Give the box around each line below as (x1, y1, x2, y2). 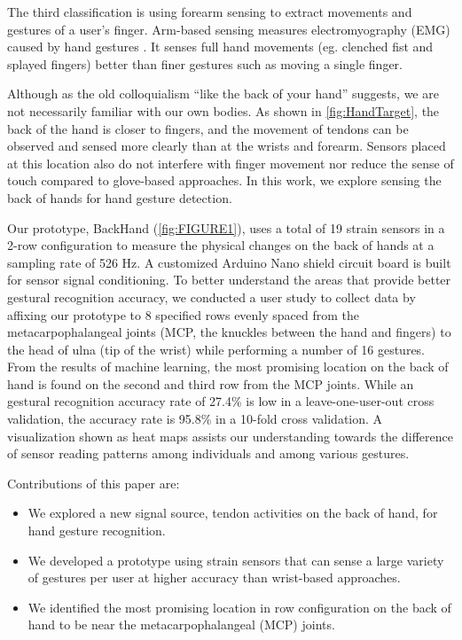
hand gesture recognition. (27, 521, 166, 540)
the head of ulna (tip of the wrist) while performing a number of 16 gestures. (7, 340, 426, 358)
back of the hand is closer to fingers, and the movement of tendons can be (7, 119, 409, 137)
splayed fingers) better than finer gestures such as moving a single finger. (7, 54, 403, 73)
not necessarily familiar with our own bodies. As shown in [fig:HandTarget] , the (7, 101, 440, 120)
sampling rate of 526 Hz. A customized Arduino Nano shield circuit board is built (7, 253, 451, 271)
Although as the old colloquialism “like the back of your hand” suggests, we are (7, 84, 439, 103)
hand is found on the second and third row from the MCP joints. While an (7, 374, 414, 393)
